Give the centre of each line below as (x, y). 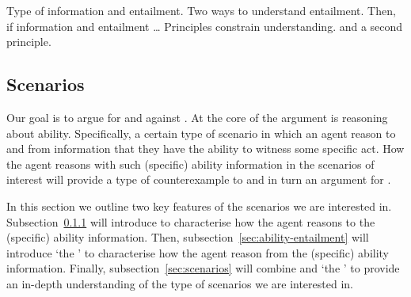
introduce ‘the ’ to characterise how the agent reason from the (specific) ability (198, 252)
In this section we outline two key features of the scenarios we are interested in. (199, 206)
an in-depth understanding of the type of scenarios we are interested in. (180, 283)
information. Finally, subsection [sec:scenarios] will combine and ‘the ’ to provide (203, 268)
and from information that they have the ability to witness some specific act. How (205, 148)
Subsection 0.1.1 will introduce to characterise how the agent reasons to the (191, 221)
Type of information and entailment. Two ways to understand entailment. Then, (201, 10)
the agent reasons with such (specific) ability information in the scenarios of (190, 164)
